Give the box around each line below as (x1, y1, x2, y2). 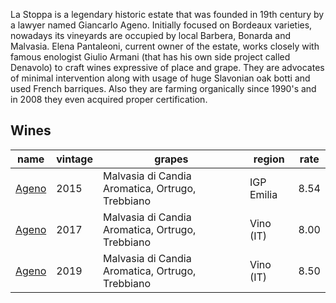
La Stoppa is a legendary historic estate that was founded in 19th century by (10, 9, 325, 20)
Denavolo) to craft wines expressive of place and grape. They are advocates (10, 62, 325, 73)
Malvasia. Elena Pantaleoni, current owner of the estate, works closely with (10, 40, 320, 52)
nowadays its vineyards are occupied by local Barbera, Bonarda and (10, 30, 291, 41)
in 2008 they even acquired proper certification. (10, 94, 208, 105)
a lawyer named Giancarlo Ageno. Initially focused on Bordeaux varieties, (10, 19, 313, 31)
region (253, 152, 285, 166)
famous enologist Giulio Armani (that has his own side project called (10, 51, 291, 63)
